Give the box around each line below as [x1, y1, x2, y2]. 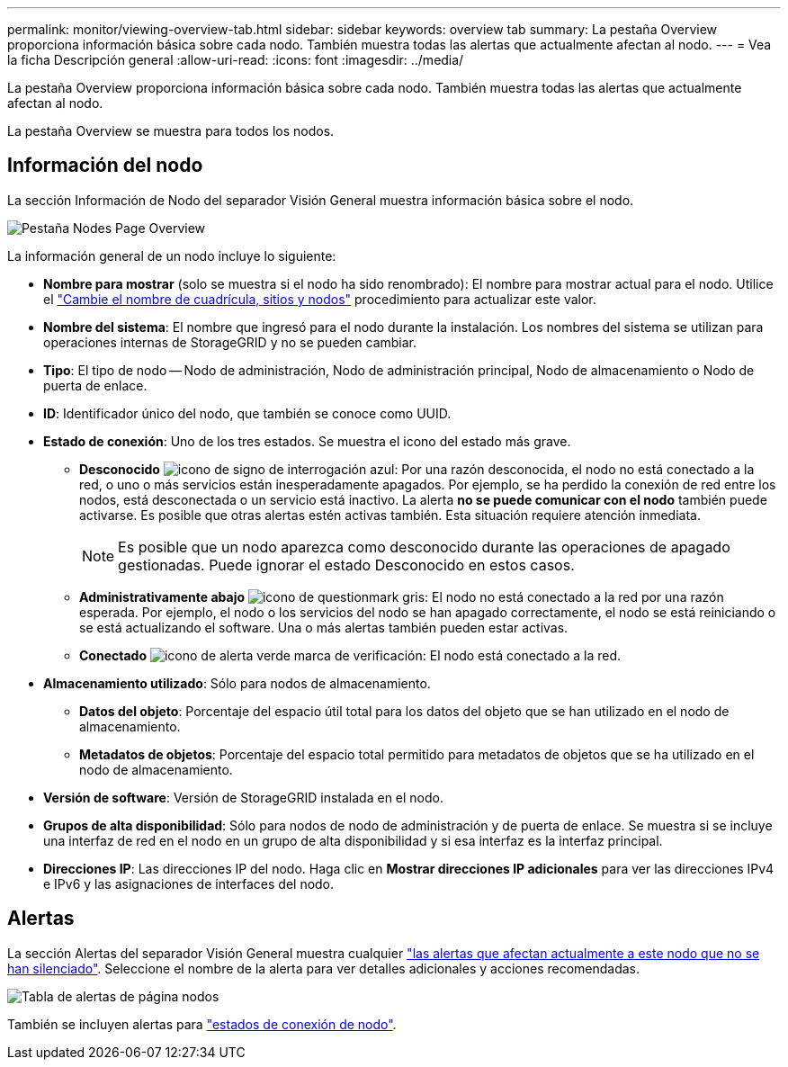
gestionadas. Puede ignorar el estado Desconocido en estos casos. [118, 555, 575, 574]
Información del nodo [7, 154, 203, 177]
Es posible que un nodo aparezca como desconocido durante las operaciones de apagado [118, 537, 730, 556]
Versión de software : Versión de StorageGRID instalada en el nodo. [43, 789, 443, 805]
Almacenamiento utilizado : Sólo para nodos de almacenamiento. [43, 675, 431, 691]
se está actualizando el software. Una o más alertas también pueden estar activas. [79, 619, 569, 635]
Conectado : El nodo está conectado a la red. [79, 647, 622, 663]
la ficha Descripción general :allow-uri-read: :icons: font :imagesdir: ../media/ [7, 52, 464, 67]
